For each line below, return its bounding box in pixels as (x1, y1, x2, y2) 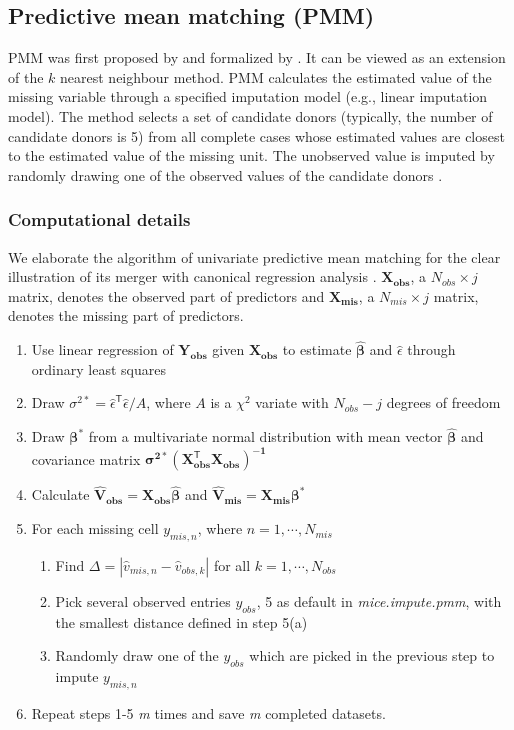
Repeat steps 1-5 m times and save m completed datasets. (31, 702, 386, 723)
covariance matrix (31, 448, 141, 469)
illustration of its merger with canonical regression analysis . (8, 266, 377, 287)
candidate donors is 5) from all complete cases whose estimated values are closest (8, 125, 505, 146)
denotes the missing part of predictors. (8, 305, 244, 326)
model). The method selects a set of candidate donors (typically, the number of (8, 105, 493, 126)
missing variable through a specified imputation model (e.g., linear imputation (8, 86, 488, 107)
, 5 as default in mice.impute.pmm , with (256, 590, 502, 611)
